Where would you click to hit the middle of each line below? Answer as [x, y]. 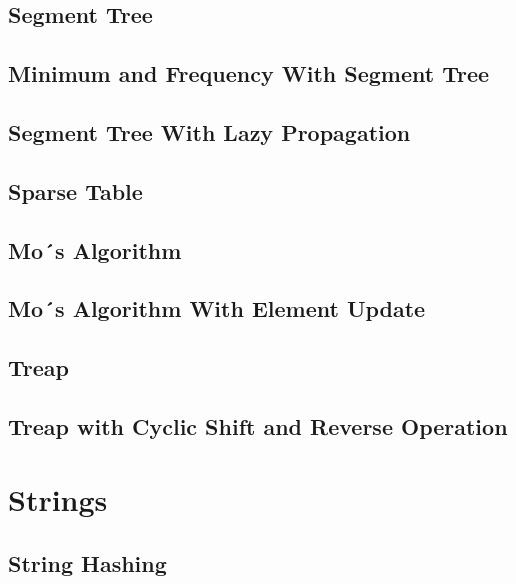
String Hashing [87, 563]
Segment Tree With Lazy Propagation [209, 131]
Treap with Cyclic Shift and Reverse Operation [258, 425]
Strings [58, 499]
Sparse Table [75, 190]
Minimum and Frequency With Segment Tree [249, 73]
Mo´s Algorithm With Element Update [217, 308]
